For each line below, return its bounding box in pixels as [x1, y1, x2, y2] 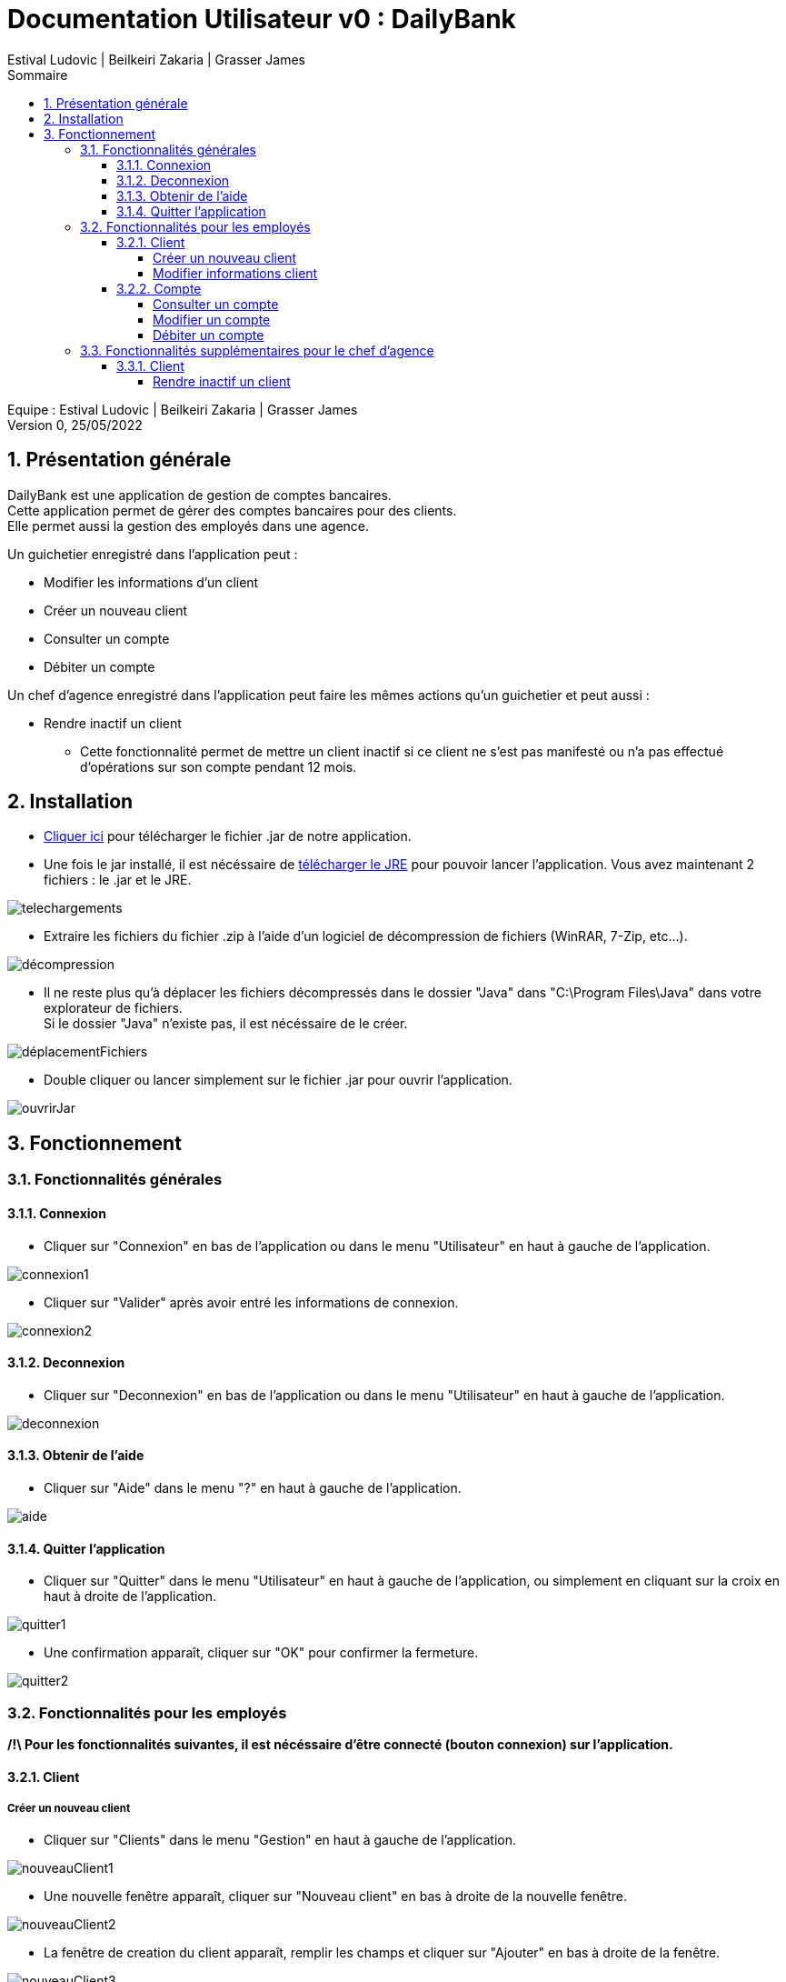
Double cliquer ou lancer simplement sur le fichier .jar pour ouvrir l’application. [44, 1072, 512, 1088]
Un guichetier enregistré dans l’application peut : [7, 546, 298, 562]
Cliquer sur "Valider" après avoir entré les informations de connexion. [44, 1294, 459, 1310]
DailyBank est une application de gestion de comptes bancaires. [7, 486, 392, 503]
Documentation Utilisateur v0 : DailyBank [7, 4, 516, 35]
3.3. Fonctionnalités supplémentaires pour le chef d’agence [80, 342, 434, 358]
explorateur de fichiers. [44, 1000, 183, 1016]
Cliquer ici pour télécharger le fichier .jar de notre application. [44, 828, 412, 845]
